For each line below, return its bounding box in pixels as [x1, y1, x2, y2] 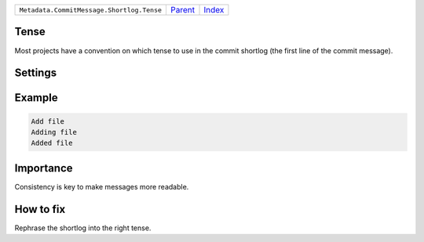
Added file [31, 139, 73, 148]
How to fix [14, 202, 66, 215]
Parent [170, 5, 196, 15]
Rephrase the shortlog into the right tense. [14, 223, 152, 233]
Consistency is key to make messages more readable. [14, 182, 189, 191]
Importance [14, 161, 74, 175]
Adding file [31, 128, 78, 136]
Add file [31, 117, 65, 125]
